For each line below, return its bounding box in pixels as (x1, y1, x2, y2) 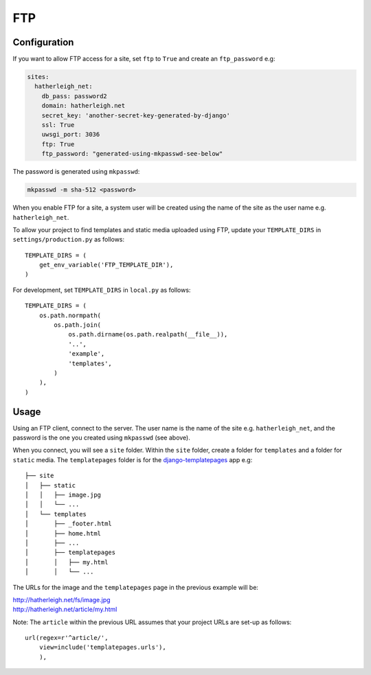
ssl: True (41, 121, 75, 128)
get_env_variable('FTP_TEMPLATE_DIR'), (38, 261, 174, 269)
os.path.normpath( (38, 311, 102, 319)
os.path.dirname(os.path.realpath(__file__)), (68, 330, 228, 339)
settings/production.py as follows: (12, 236, 125, 244)
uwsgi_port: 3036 (41, 130, 100, 139)
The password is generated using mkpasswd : (12, 168, 140, 176)
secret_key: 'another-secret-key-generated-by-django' (41, 111, 230, 119)
